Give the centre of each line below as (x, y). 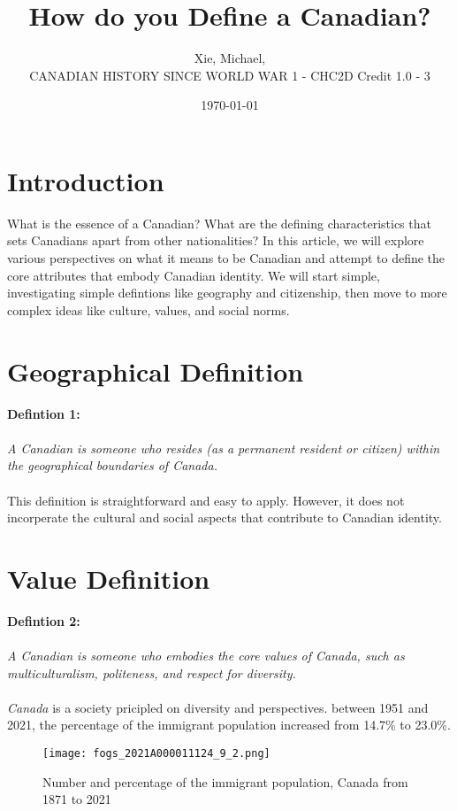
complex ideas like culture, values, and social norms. (149, 309)
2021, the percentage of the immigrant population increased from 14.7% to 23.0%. (229, 725)
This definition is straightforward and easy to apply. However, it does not (206, 500)
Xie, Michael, (230, 58)
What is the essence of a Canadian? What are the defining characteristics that (219, 223)
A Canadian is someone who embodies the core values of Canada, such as (206, 655)
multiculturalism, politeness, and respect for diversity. (152, 672)
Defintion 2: (44, 620)
